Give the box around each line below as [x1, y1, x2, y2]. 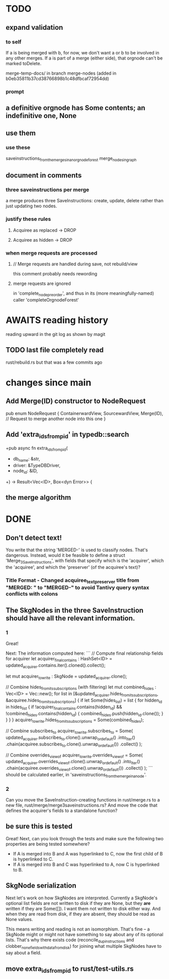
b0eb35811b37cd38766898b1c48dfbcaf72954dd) [6, 75, 110, 81]
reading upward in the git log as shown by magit [6, 331, 106, 337]
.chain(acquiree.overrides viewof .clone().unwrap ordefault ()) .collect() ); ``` [6, 765, 153, 772]
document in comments [6, 171, 82, 180]
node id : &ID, [13, 468, 38, 475]
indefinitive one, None [6, 111, 77, 120]
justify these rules [6, 215, 51, 222]
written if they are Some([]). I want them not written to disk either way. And [6, 905, 161, 911]
